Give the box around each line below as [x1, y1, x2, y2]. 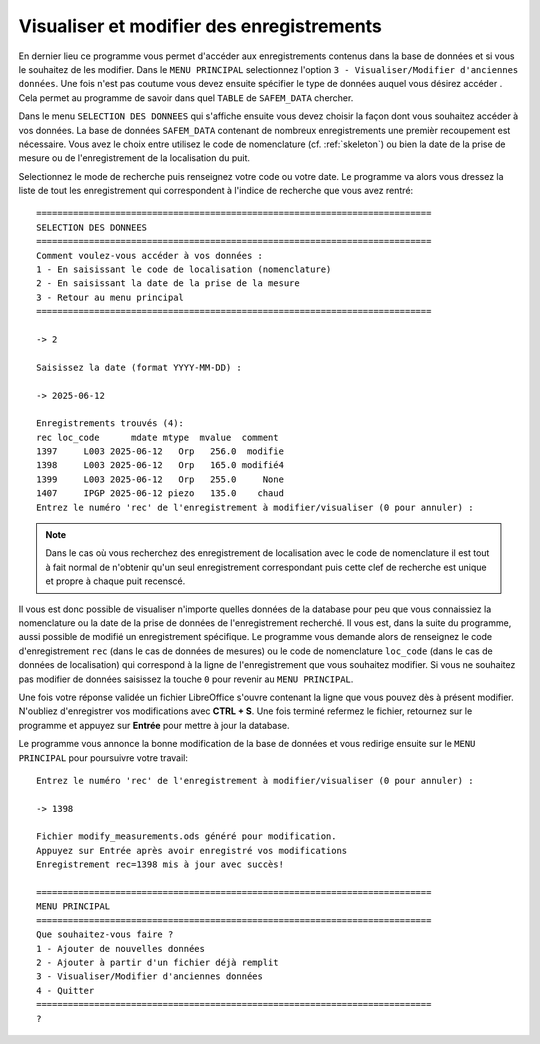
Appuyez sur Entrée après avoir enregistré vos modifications [36, 845, 348, 856]
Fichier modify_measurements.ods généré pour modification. [36, 831, 337, 842]
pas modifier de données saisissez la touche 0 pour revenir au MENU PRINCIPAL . [18, 673, 354, 685]
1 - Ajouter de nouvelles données [36, 943, 205, 954]
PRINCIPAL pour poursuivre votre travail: [18, 751, 189, 764]
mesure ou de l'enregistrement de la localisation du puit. [18, 152, 250, 164]
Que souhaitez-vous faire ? [36, 929, 174, 940]
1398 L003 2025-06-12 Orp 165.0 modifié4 [36, 460, 285, 471]
